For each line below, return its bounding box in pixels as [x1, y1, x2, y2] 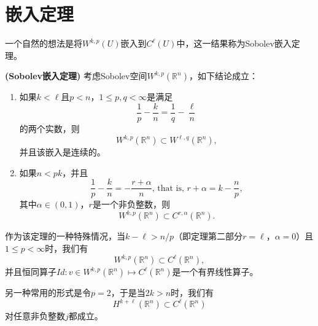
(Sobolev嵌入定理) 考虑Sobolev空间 [5, 69, 147, 82]
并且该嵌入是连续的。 [19, 146, 106, 158]
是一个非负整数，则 [92, 198, 170, 211]
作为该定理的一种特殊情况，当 [5, 230, 125, 243]
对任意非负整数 [5, 309, 65, 322]
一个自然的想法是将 [5, 37, 82, 50]
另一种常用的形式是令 [5, 286, 91, 299]
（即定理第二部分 [174, 230, 243, 243]
